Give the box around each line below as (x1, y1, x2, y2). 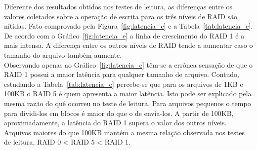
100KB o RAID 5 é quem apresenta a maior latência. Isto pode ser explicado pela (4, 88, 252, 99)
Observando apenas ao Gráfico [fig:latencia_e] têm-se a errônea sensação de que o (4, 59, 253, 70)
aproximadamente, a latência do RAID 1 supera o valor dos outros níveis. (4, 117, 227, 128)
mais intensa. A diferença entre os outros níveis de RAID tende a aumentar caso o (4, 40, 253, 50)
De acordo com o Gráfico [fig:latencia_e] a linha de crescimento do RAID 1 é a (4, 30, 245, 40)
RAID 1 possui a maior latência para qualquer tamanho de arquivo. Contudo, (4, 69, 239, 79)
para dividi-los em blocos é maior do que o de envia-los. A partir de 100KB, (4, 108, 234, 118)
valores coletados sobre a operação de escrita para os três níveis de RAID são (4, 11, 238, 21)
